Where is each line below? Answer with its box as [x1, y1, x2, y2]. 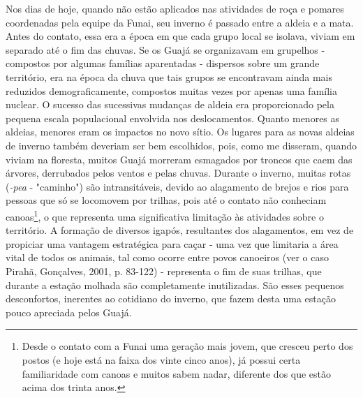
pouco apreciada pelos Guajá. [6, 304, 132, 319]
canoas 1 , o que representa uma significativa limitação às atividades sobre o [6, 207, 324, 223]
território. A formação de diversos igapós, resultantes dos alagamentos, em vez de [6, 223, 354, 237]
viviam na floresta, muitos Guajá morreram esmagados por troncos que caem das [6, 152, 353, 166]
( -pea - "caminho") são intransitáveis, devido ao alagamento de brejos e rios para [6, 179, 349, 193]
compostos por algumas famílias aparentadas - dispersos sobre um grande [6, 56, 320, 71]
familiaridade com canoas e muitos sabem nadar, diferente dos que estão [22, 366, 332, 381]
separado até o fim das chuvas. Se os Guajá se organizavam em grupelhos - [6, 42, 325, 57]
